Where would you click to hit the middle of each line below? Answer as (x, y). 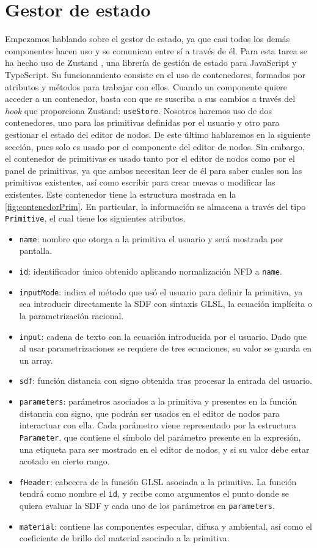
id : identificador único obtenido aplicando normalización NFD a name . (151, 271)
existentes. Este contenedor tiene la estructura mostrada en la (121, 194)
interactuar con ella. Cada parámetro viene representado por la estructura (158, 425)
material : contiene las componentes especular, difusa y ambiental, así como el (166, 526)
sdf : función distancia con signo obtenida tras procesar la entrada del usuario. (166, 380)
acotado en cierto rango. (64, 461)
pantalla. (36, 251)
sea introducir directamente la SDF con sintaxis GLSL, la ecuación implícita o (166, 304)
